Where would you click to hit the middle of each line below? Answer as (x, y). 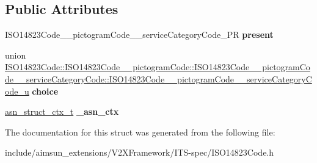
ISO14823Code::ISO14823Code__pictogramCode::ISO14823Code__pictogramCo (158, 67)
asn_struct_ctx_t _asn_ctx (62, 111)
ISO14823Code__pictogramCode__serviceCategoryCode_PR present (139, 34)
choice (45, 91)
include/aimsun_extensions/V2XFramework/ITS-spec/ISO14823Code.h (140, 152)
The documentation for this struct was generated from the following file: (140, 132)
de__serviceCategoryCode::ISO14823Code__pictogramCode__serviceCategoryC (158, 78)
